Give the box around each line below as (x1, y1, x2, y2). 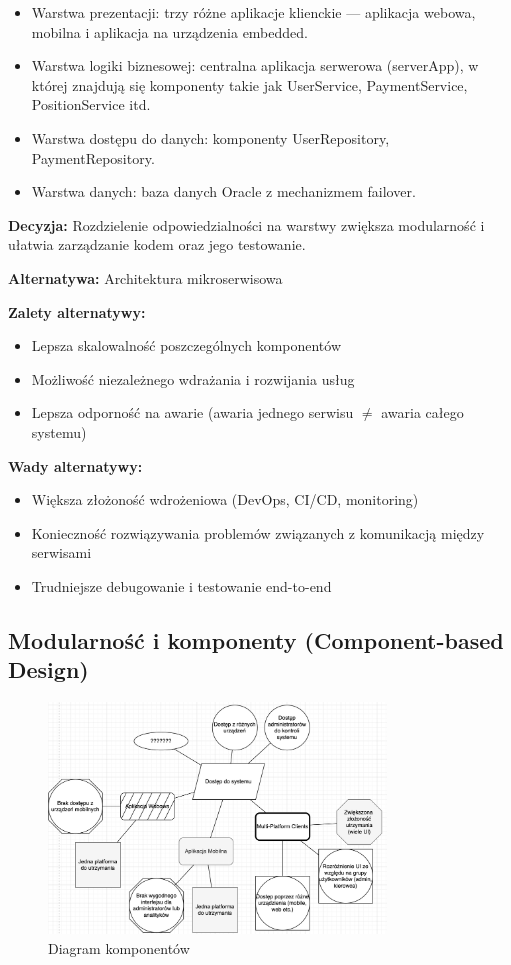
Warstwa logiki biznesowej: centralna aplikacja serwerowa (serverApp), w (31, 55, 479, 76)
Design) (8, 654, 89, 685)
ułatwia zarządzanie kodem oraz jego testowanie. (8, 234, 306, 255)
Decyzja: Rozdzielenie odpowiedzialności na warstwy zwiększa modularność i (8, 214, 485, 235)
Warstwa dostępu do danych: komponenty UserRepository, (31, 127, 390, 148)
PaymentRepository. (31, 147, 155, 168)
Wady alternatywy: (8, 455, 143, 476)
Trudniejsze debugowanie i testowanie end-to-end (31, 575, 332, 596)
